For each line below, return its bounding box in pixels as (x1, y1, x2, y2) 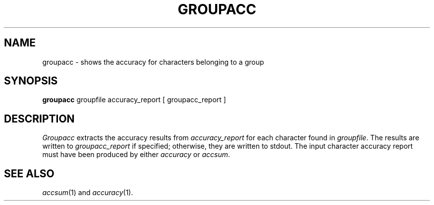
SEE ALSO (4, 167, 54, 180)
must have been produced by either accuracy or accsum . (42, 150, 230, 159)
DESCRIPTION (4, 112, 75, 125)
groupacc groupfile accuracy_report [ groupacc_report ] (42, 95, 226, 104)
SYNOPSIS (4, 75, 58, 87)
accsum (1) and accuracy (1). (42, 188, 133, 197)
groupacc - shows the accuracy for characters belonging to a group (42, 57, 264, 66)
